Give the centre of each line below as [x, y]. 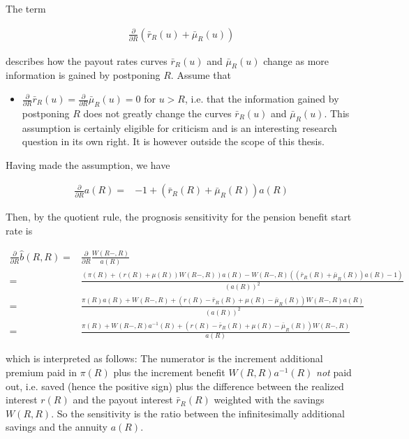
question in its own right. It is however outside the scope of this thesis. [173, 141]
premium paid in [41, 372]
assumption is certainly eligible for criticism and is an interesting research [179, 127]
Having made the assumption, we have [88, 164]
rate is [19, 231]
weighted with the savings [269, 400]
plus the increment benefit [169, 372]
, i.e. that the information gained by [262, 99]
